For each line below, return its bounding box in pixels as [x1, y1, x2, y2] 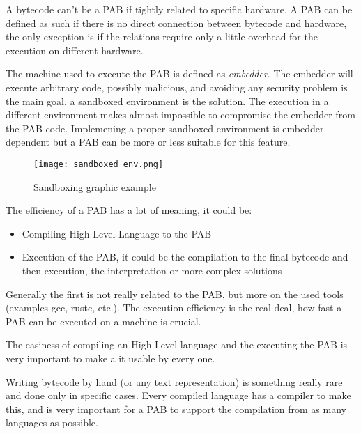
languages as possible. [6, 415, 98, 430]
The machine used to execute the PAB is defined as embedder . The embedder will [6, 66, 353, 81]
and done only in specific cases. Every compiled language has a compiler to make [6, 388, 351, 403]
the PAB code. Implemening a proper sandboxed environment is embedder [6, 121, 324, 135]
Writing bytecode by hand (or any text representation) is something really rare [6, 374, 343, 389]
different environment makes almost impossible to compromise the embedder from [6, 107, 355, 122]
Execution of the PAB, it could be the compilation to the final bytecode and [22, 249, 348, 264]
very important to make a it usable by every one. [6, 350, 215, 365]
